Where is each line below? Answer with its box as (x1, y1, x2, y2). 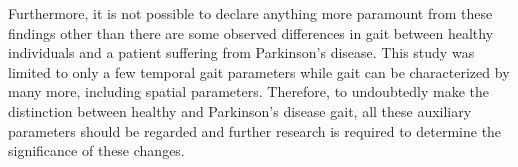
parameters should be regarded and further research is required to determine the (8, 120, 502, 141)
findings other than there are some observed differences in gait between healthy (8, 22, 494, 43)
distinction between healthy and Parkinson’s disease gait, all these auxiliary (8, 100, 472, 121)
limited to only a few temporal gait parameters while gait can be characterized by (8, 61, 510, 82)
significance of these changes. (8, 140, 185, 161)
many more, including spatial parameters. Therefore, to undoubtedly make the (8, 81, 490, 102)
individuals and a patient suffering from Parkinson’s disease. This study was (8, 42, 475, 63)
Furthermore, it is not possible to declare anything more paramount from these (8, 3, 493, 23)
